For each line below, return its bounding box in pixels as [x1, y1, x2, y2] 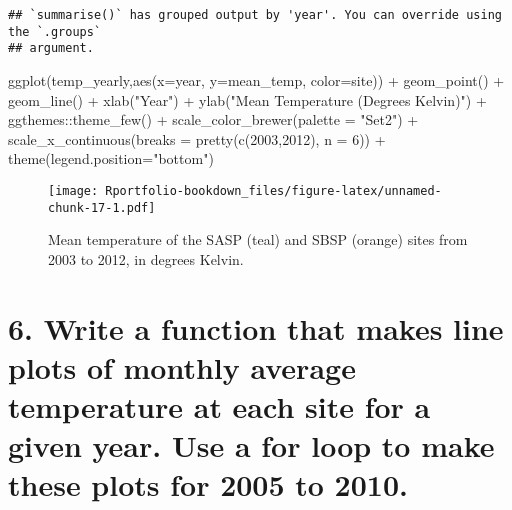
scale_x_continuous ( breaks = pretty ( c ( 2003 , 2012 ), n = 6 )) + [8, 128, 386, 149]
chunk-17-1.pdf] [48, 200, 156, 215]
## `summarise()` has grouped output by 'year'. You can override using [8, 8, 502, 22]
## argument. [8, 41, 94, 56]
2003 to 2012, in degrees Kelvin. [48, 248, 244, 269]
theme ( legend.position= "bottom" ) [8, 148, 214, 169]
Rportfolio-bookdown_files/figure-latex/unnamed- [105, 183, 442, 198]
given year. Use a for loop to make [8, 425, 495, 466]
